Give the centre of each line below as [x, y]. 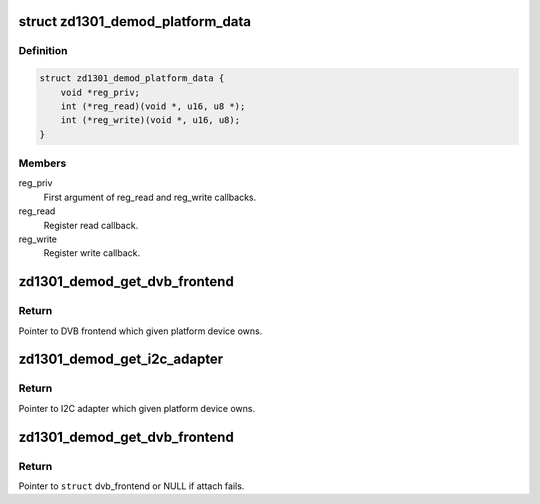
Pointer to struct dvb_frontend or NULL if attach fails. [131, 486]
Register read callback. [91, 225]
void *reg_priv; [100, 92]
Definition [43, 51]
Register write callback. [92, 253]
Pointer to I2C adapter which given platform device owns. [136, 408]
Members [42, 163]
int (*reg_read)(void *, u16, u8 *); [153, 106]
